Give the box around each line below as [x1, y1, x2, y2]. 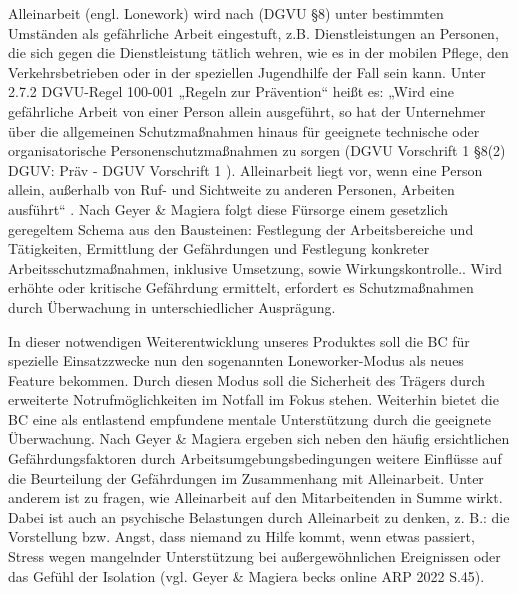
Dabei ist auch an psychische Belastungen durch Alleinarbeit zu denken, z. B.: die [8, 506, 510, 527]
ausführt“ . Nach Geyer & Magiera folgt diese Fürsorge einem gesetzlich [8, 198, 448, 219]
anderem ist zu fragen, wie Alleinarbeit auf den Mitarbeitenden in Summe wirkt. [8, 487, 503, 508]
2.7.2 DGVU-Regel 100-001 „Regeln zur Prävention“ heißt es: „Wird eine [8, 81, 454, 102]
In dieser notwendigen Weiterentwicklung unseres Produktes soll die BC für [8, 330, 470, 351]
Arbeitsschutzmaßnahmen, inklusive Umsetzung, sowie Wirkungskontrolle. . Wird [8, 257, 503, 278]
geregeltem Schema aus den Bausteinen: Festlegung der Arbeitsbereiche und [8, 218, 474, 239]
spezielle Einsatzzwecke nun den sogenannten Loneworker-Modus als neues [8, 350, 464, 371]
